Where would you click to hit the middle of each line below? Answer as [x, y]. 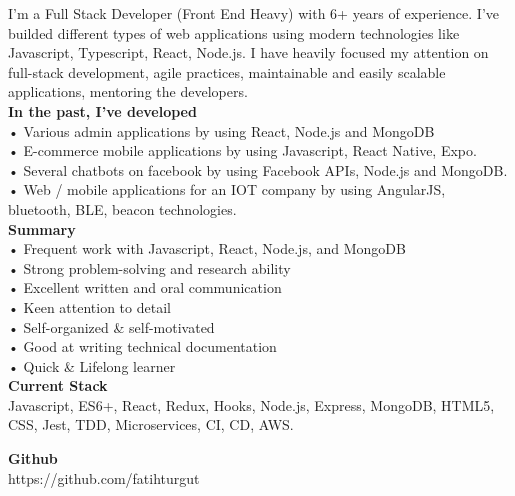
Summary [42, 228]
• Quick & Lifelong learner [92, 365]
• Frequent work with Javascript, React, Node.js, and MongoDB [207, 248]
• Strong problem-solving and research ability [149, 267]
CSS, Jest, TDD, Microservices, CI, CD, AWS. [151, 424]
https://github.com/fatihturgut [104, 477]
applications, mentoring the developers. [128, 91]
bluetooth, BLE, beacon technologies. [122, 208]
